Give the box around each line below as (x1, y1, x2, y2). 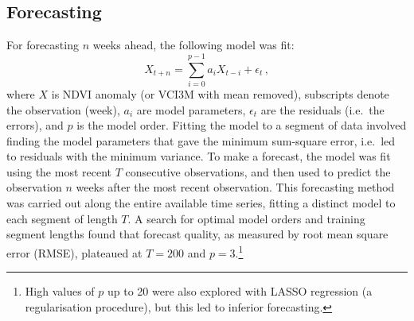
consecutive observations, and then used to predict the (125, 163, 391, 180)
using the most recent (6, 163, 112, 180)
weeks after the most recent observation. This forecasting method (76, 179, 395, 195)
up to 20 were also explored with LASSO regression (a (107, 283, 373, 300)
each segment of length (6, 210, 118, 226)
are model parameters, (136, 101, 246, 118)
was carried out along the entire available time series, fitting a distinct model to (6, 195, 396, 211)
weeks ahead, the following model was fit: (92, 37, 295, 53)
